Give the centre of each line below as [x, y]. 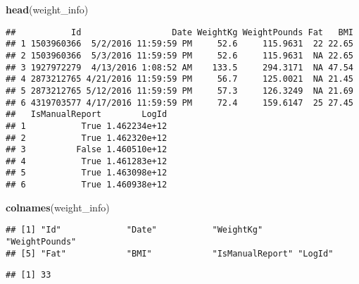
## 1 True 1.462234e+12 [87, 126]
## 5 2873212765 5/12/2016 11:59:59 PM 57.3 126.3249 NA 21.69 [179, 91]
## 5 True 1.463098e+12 [87, 173]
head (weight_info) [47, 9]
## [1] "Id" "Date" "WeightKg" [134, 230]
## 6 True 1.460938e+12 [87, 185]
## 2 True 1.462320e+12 [87, 138]
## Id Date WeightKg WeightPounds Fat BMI [179, 32]
